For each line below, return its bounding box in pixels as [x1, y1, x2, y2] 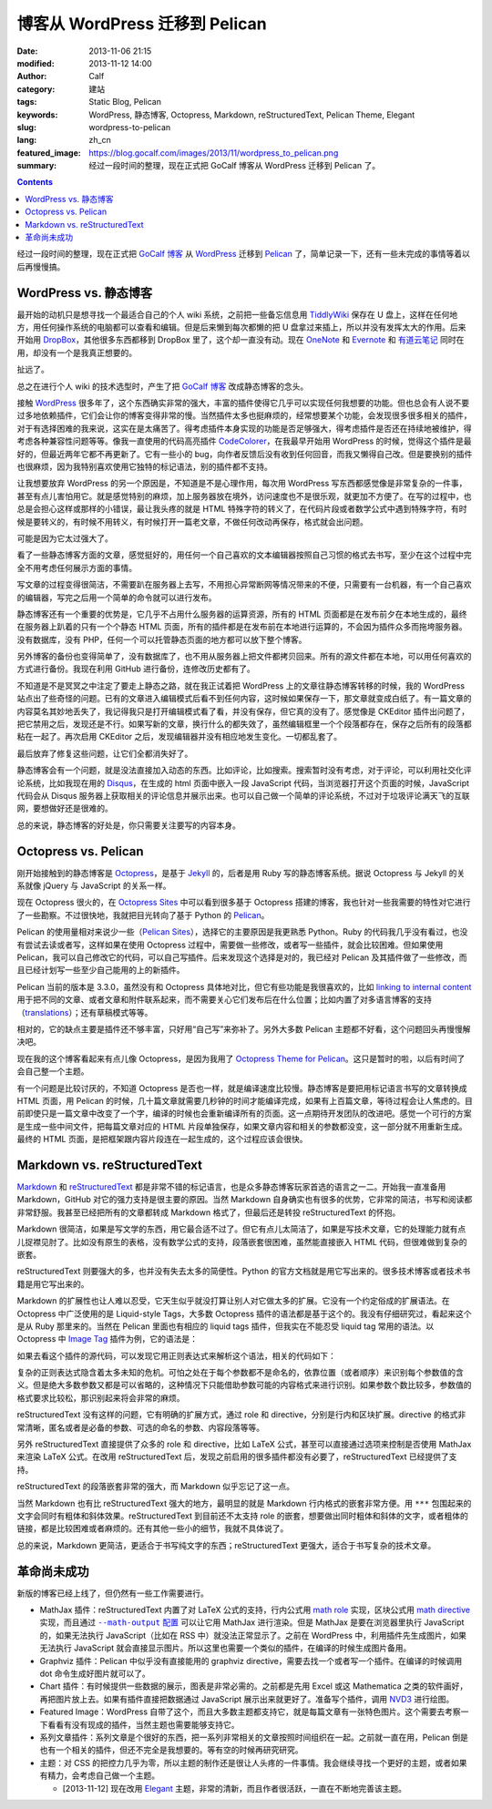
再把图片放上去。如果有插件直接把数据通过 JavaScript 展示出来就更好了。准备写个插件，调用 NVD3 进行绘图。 [39, 1693, 455, 1704]
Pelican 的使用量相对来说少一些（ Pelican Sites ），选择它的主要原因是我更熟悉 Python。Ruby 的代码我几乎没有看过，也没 [16, 926, 468, 937]
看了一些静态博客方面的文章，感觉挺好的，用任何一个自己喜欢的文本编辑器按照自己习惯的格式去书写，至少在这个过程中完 [16, 549, 472, 560]
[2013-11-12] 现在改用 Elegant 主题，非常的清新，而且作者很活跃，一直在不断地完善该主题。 [62, 1783, 407, 1794]
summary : [16, 160, 57, 171]
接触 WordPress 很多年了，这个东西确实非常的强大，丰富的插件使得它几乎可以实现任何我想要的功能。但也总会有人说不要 [16, 397, 469, 409]
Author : [16, 71, 47, 82]
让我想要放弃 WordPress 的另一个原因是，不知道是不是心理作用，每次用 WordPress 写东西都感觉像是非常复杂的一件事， [16, 478, 467, 489]
